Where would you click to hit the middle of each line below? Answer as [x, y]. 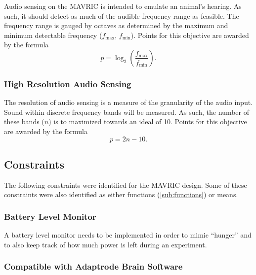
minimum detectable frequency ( [53, 35]
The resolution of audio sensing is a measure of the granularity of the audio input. [128, 102]
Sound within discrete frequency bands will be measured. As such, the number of [127, 112]
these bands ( [24, 121]
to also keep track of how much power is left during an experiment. [106, 244]
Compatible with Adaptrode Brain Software [93, 266]
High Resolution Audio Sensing [68, 84]
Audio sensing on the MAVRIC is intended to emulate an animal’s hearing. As [123, 6]
